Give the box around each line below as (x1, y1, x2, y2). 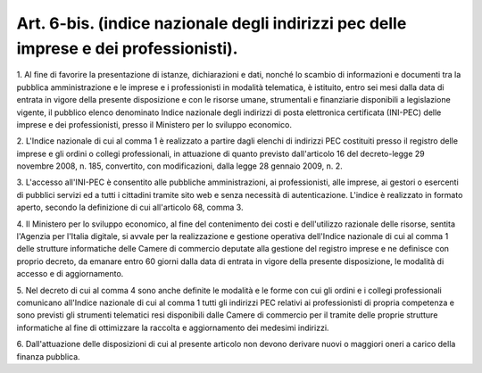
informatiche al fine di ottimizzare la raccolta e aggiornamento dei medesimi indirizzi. (16, 322, 329, 333)
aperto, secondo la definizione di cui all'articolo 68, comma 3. (16, 202, 244, 213)
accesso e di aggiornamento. (16, 269, 124, 279)
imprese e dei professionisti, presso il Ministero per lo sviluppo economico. (16, 119, 293, 129)
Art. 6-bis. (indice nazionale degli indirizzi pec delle (16, 13, 407, 33)
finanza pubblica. (16, 351, 80, 361)
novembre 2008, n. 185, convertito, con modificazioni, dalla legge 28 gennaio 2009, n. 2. (16, 161, 343, 171)
